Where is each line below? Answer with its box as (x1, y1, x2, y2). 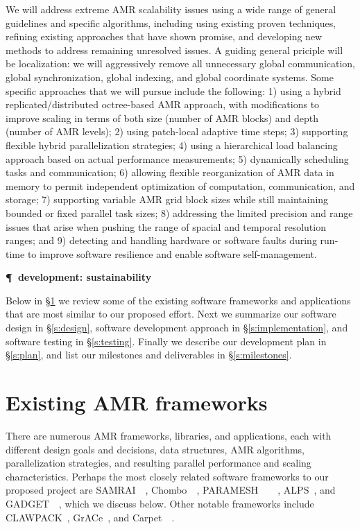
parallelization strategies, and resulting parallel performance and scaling (6, 456, 311, 470)
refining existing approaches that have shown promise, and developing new (6, 29, 323, 44)
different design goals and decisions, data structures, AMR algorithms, (6, 442, 305, 456)
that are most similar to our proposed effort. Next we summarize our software (6, 306, 336, 321)
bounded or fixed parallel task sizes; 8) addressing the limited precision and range (6, 205, 353, 220)
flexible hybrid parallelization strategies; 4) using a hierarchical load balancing (6, 137, 338, 152)
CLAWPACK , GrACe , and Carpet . (6, 510, 175, 524)
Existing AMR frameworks (6, 388, 268, 417)
